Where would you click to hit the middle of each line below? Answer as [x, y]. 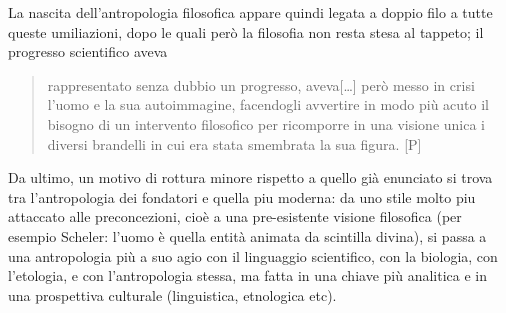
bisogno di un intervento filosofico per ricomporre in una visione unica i [266, 123]
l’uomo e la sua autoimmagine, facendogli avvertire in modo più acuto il [268, 104]
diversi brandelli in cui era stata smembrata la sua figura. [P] [234, 143]
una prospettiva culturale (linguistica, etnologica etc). [172, 294]
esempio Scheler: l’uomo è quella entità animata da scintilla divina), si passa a [247, 235]
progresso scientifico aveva [88, 51]
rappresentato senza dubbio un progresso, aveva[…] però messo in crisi [261, 84]
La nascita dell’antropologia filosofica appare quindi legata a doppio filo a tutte [250, 12]
